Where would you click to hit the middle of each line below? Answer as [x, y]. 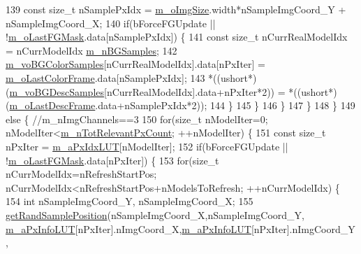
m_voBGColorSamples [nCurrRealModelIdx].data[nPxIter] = [135, 64]
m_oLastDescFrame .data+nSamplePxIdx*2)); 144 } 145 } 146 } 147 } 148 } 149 [182, 105]
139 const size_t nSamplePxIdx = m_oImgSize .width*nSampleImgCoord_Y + [176, 9]
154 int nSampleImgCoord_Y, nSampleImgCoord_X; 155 [130, 201]
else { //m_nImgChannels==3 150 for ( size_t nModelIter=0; [137, 119]
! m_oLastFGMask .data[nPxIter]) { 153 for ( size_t [112, 160]
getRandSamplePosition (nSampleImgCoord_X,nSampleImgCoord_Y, [155, 214]
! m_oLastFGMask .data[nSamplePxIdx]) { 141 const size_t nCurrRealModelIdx [177, 37]
